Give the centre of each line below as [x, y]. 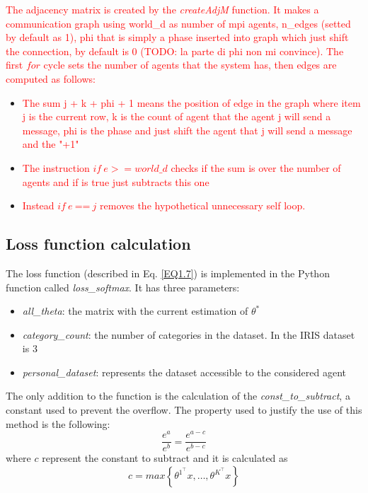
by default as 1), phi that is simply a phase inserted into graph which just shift [177, 37]
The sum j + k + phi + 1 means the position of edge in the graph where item [191, 102]
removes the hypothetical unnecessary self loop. [203, 205]
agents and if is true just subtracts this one [116, 181]
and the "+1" [51, 144]
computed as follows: [51, 78]
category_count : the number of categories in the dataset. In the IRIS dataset [189, 334]
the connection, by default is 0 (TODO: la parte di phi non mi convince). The [175, 51]
